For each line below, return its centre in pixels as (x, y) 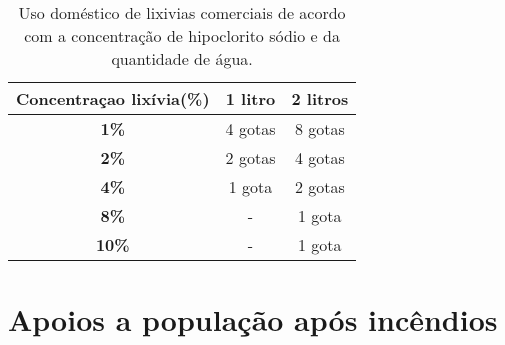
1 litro (250, 98)
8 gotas (319, 128)
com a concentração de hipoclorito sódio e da (182, 35)
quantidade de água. (182, 58)
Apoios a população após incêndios (253, 319)
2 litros (320, 98)
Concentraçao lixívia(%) (113, 98)
